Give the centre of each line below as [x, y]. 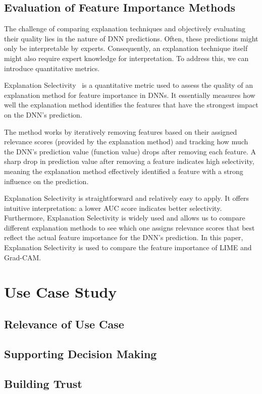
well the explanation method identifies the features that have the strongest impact [131, 105]
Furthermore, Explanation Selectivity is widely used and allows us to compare [125, 218]
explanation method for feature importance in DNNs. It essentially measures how [130, 95]
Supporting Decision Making [81, 353]
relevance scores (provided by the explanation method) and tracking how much [126, 142]
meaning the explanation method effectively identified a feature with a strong [124, 171]
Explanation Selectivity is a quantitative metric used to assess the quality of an [129, 85]
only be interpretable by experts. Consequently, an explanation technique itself [126, 48]
